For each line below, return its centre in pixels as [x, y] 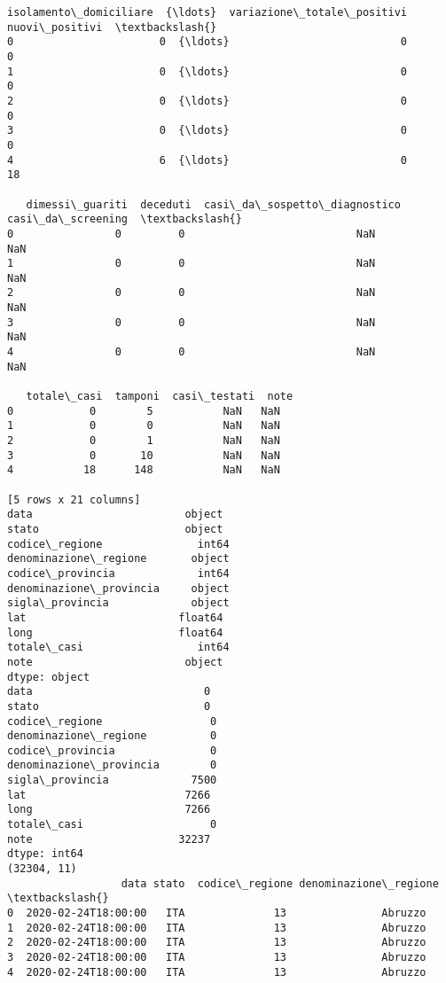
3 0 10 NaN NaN [144, 455]
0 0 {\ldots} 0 [207, 42]
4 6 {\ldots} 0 [207, 160]
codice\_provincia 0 [112, 750]
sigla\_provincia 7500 [112, 780]
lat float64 [115, 617]
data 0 [109, 692]
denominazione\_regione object [118, 559]
